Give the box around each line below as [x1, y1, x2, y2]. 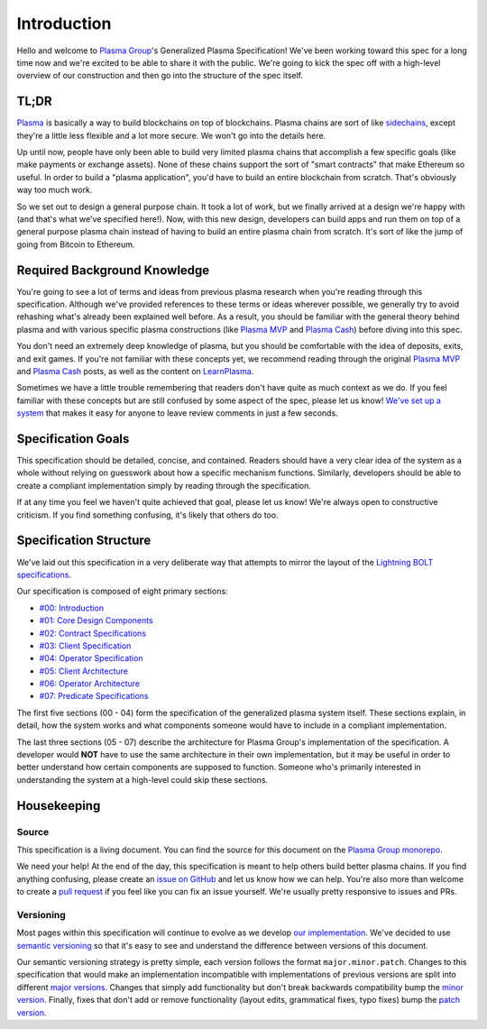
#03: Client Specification [39, 640, 132, 651]
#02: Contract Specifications [39, 628, 147, 639]
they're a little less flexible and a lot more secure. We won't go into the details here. [16, 130, 326, 141]
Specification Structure [16, 533, 152, 548]
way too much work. [16, 185, 93, 196]
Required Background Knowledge [16, 262, 210, 278]
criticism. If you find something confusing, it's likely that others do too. [16, 510, 279, 520]
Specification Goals [16, 431, 130, 446]
